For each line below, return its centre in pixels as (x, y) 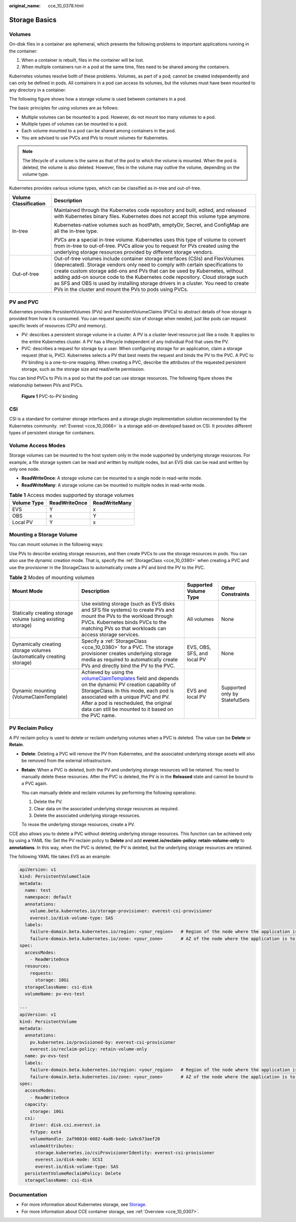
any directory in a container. (37, 90)
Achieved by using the (107, 672)
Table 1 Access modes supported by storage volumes (72, 495)
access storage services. (111, 635)
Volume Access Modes (37, 445)
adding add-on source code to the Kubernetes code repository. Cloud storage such (151, 277)
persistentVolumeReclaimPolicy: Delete (73, 1174)
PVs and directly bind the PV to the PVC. (128, 666)
